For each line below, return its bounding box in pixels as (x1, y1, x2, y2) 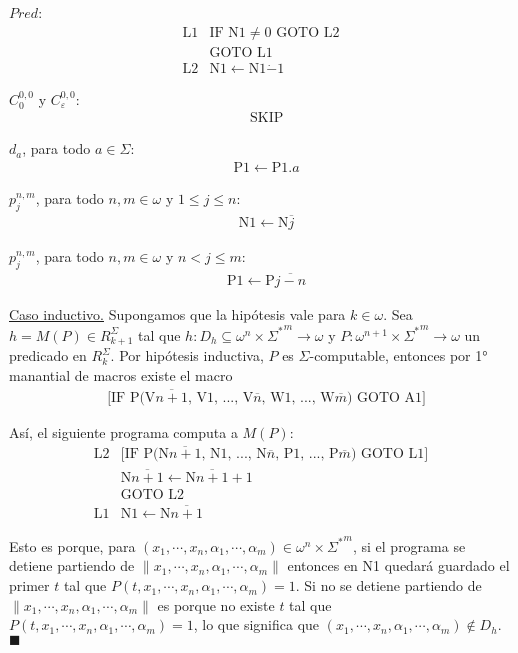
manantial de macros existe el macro (9, 364, 233, 385)
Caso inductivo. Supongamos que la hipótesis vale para (9, 304, 346, 325)
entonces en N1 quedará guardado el (287, 555, 510, 576)
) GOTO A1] (347, 390, 427, 405)
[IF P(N (120, 447, 169, 462)
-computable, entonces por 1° (309, 345, 488, 366)
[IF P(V (107, 390, 156, 405)
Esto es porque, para (9, 535, 136, 556)
